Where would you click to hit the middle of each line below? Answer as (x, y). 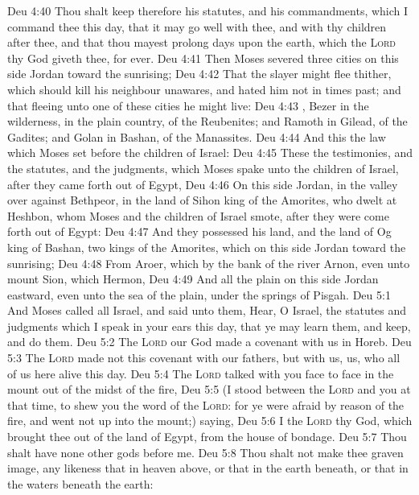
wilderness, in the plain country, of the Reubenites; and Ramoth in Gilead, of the (207, 121)
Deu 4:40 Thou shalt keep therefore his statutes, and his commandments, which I (208, 10)
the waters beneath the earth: (80, 483)
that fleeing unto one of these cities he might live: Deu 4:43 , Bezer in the (188, 105)
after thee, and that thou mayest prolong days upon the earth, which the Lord (201, 42)
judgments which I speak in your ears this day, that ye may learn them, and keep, (209, 326)
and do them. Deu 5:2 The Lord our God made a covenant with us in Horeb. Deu (209, 342)
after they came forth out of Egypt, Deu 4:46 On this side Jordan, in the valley (203, 184)
